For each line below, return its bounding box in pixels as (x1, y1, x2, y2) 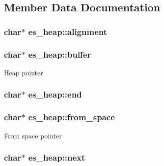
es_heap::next (28, 151, 85, 164)
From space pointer (4, 130, 62, 140)
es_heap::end (28, 88, 82, 100)
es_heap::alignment (28, 25, 108, 37)
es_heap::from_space (28, 111, 115, 123)
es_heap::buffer (28, 48, 91, 60)
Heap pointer (4, 67, 43, 77)
